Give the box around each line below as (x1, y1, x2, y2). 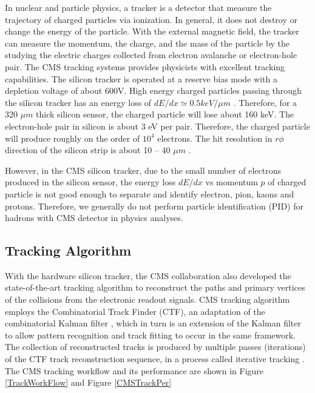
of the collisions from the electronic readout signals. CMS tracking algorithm (5, 293, 290, 306)
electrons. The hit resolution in (157, 131, 273, 144)
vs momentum (205, 176, 258, 188)
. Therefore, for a (233, 96, 297, 108)
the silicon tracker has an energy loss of (5, 96, 152, 108)
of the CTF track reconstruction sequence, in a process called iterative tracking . (5, 352, 305, 365)
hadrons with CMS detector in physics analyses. (5, 211, 183, 224)
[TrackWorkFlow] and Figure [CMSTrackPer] (5, 376, 172, 389)
